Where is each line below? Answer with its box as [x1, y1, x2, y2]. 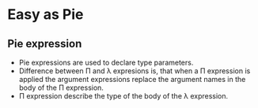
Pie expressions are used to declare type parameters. [18, 58, 194, 67]
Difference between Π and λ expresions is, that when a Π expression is [18, 66, 251, 76]
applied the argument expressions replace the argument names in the [18, 75, 246, 84]
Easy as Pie [7, 6, 84, 24]
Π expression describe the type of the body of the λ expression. [18, 91, 229, 100]
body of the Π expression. [18, 83, 104, 92]
